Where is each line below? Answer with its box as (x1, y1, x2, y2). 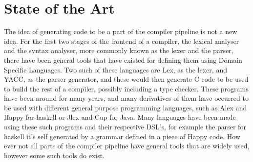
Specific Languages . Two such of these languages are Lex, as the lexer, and (4, 64, 227, 74)
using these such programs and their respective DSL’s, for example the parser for (4, 122, 246, 132)
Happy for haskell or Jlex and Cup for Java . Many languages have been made (4, 112, 236, 122)
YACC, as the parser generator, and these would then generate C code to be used (4, 74, 249, 84)
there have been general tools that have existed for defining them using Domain (4, 54, 242, 65)
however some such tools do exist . (4, 150, 105, 160)
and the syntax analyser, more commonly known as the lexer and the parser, (4, 45, 233, 55)
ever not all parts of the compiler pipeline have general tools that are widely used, (4, 141, 250, 151)
